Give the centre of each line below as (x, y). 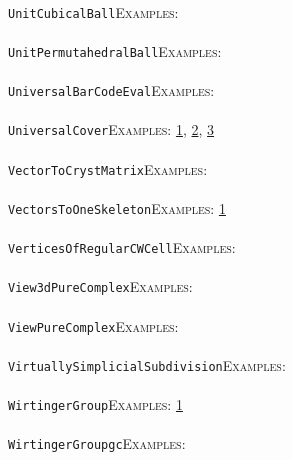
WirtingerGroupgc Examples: (97, 443)
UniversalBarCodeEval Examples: (111, 90)
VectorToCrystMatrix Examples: (108, 168)
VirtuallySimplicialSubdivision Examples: (147, 364)
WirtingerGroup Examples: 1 (95, 404)
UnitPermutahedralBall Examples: (115, 50)
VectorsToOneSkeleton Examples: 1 (117, 207)
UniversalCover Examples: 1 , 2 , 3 (111, 129)
